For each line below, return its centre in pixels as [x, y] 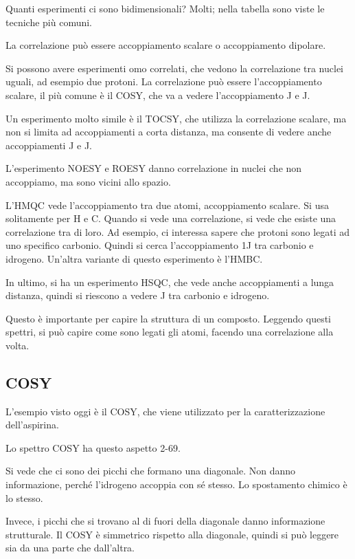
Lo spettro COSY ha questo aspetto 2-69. [93, 447]
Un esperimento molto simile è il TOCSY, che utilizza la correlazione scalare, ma [176, 118]
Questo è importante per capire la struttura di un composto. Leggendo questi [168, 318]
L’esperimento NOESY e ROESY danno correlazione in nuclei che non [154, 168]
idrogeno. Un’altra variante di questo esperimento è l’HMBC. [134, 258]
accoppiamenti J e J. [49, 145]
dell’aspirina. [32, 425]
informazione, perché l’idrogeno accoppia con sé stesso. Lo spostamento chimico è [176, 484]
